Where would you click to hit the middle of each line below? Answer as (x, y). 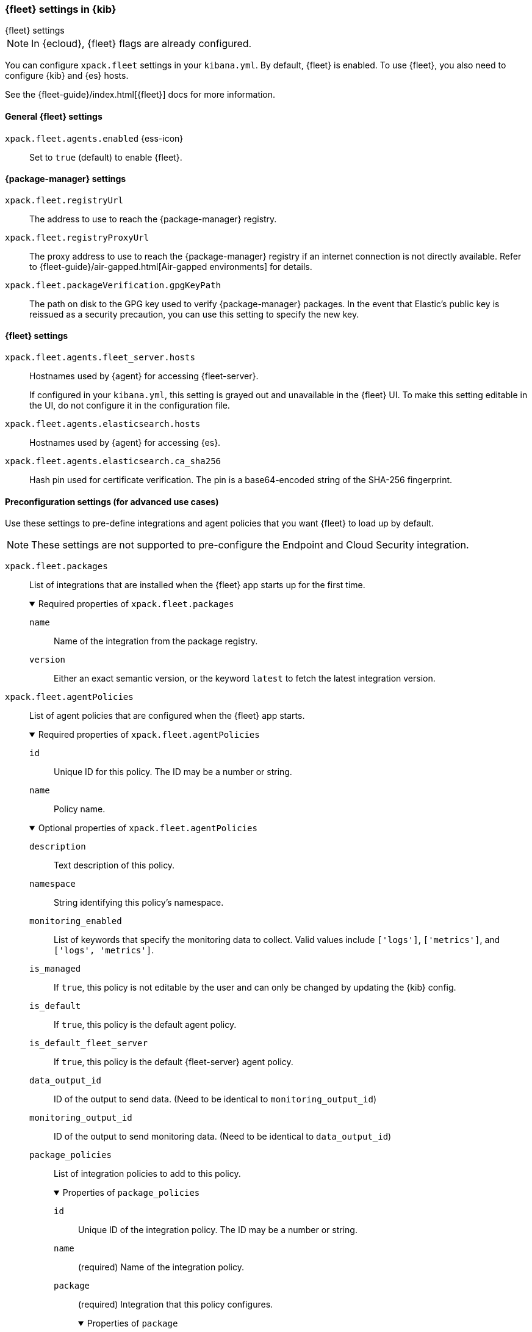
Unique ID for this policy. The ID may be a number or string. (173, 772)
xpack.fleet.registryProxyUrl (77, 237)
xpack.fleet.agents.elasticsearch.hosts (103, 424)
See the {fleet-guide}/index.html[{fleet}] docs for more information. (140, 95)
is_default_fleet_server (88, 1043)
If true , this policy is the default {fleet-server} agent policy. (174, 1062)
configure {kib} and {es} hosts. (67, 76)
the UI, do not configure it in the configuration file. (130, 406)
